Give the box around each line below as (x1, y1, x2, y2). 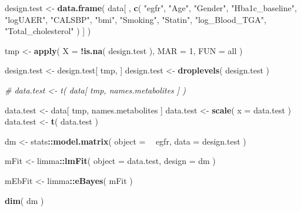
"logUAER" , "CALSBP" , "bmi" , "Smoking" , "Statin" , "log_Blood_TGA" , (5, 13, 266, 25)
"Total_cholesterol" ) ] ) (5, 25, 91, 37)
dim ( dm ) (5, 194, 44, 206)
